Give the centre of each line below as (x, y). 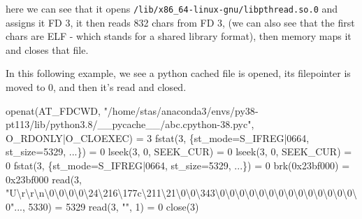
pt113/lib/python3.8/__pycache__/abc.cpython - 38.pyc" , (130, 124)
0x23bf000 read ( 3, (44, 179)
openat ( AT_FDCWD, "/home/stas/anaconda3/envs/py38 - (132, 110)
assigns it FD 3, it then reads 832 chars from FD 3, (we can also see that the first (180, 22)
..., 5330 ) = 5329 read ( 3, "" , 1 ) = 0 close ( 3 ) (107, 206)
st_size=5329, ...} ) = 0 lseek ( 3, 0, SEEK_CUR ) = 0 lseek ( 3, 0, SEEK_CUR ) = (179, 151)
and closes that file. (47, 49)
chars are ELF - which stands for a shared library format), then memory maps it (179, 36)
